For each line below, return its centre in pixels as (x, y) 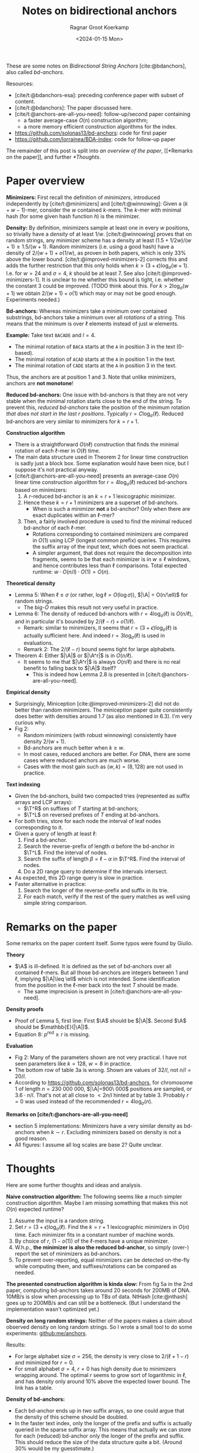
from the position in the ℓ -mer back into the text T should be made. (96, 985)
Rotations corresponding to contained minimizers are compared (110, 534)
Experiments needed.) (33, 300)
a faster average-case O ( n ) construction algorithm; (86, 120)
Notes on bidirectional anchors (99, 11)
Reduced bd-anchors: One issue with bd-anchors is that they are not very (97, 395)
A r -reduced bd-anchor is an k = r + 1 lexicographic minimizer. (99, 497)
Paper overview (46, 181)
